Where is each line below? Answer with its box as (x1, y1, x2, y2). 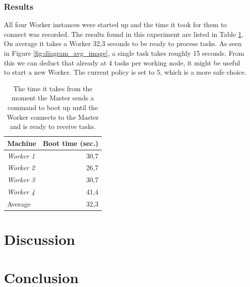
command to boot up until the (7, 102, 98, 112)
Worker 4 (7, 187, 35, 197)
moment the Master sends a (12, 93, 94, 103)
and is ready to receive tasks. (10, 121, 96, 131)
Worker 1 (7, 150, 35, 160)
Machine (7, 138, 36, 148)
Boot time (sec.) (43, 138, 98, 148)
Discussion (4, 229, 75, 249)
